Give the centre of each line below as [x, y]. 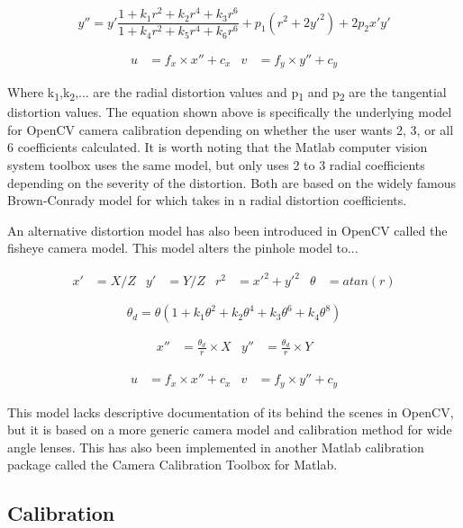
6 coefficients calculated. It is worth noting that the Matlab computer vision [218, 147]
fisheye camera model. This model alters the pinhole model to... [183, 248]
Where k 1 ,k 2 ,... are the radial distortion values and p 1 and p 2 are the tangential [227, 93]
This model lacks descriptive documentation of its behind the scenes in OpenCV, [231, 412]
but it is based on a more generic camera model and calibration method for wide [230, 430]
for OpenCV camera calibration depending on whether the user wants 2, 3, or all [231, 129]
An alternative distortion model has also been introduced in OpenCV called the [227, 230]
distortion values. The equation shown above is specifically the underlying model [230, 112]
